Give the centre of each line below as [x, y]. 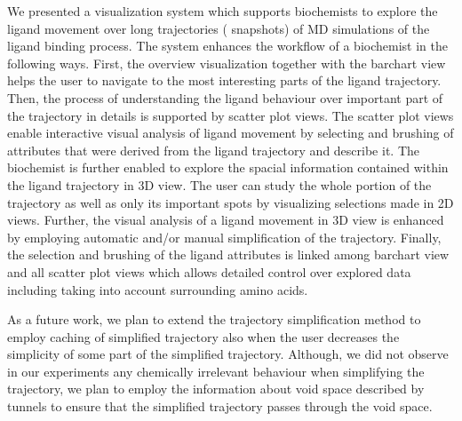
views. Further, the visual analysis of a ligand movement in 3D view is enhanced [226, 220]
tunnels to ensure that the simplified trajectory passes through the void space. [220, 406]
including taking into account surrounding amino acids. [158, 289]
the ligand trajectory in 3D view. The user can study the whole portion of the [219, 184]
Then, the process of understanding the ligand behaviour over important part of [225, 97]
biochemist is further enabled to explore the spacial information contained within [228, 167]
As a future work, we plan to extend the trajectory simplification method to [214, 319]
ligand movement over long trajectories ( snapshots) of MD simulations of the [219, 28]
